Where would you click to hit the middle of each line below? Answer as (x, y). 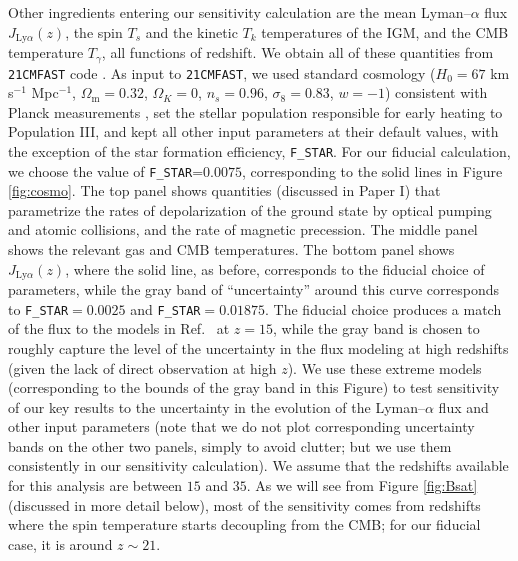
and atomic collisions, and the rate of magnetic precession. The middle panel (243, 229)
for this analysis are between (95, 485)
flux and (463, 406)
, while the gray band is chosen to (376, 328)
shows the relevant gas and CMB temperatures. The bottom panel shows (231, 249)
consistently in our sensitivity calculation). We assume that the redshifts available (258, 465)
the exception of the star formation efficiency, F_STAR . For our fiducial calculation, (259, 150)
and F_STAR (165, 308)
